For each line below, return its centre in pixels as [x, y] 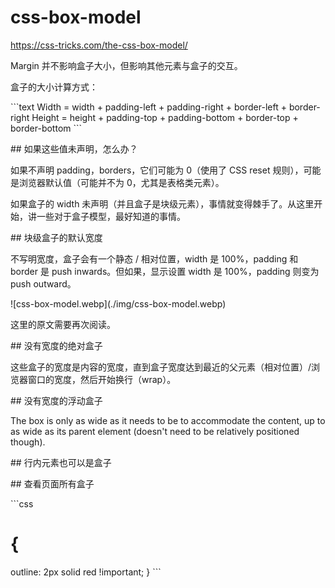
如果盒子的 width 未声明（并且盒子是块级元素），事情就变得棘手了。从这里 [162, 203]
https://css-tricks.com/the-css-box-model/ [99, 45]
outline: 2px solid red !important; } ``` [86, 572]
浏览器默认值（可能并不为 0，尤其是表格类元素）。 [121, 182]
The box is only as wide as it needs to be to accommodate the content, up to [168, 420]
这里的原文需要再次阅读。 [63, 324]
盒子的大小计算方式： [54, 87]
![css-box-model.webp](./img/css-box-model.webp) [118, 303]
